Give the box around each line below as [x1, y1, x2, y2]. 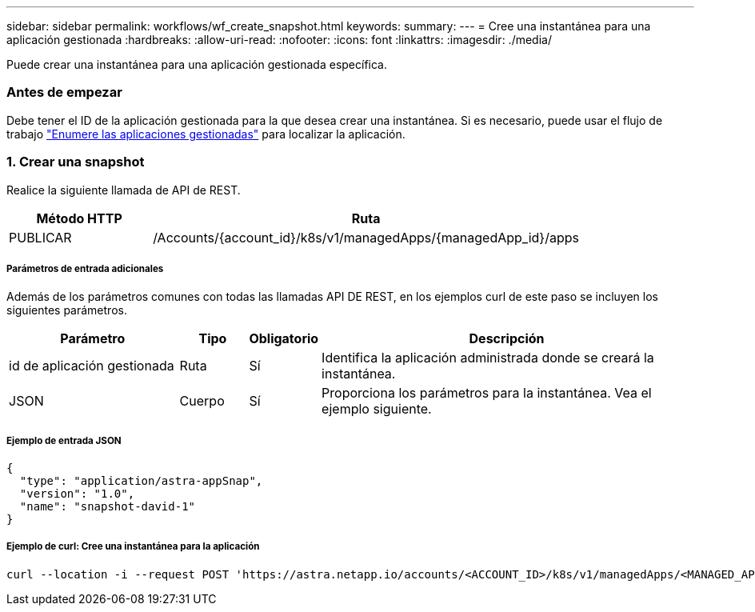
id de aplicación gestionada [9, 358, 174, 374]
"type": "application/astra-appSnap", [19, 474, 263, 488]
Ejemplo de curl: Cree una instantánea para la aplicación [6, 541, 260, 553]
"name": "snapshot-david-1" [19, 500, 196, 514]
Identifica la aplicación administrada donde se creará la [322, 350, 654, 366]
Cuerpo [179, 393, 225, 410]
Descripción [469, 330, 545, 347]
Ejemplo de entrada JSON [6, 434, 122, 446]
